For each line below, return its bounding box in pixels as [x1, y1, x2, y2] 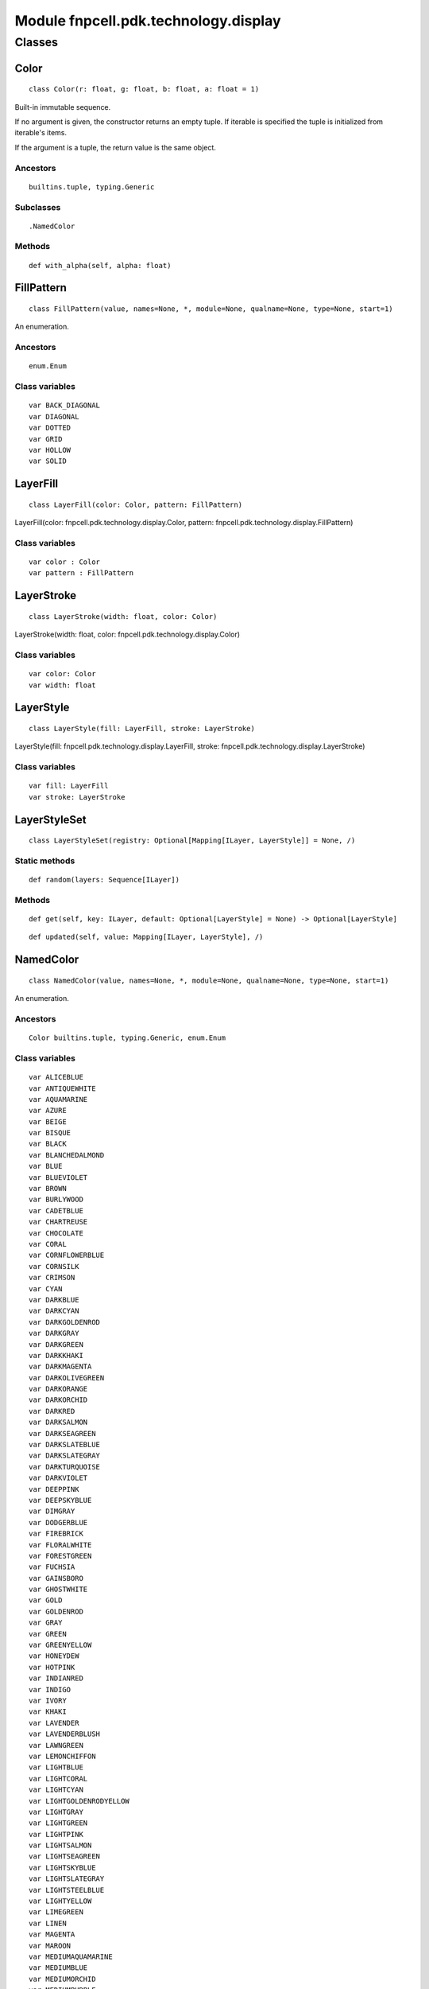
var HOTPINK [29, 1663, 75, 1672]
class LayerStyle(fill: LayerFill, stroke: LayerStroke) [29, 724, 256, 733]
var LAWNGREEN [29, 1741, 83, 1750]
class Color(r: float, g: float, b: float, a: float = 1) [29, 84, 260, 94]
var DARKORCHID [29, 1395, 88, 1404]
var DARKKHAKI [29, 1351, 83, 1360]
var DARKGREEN [29, 1340, 83, 1349]
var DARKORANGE [29, 1384, 88, 1394]
